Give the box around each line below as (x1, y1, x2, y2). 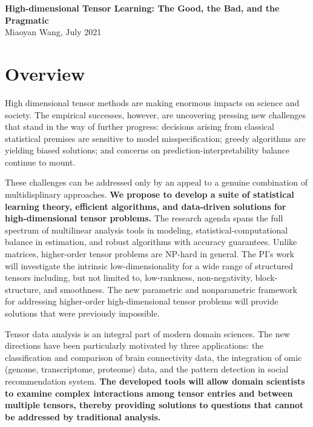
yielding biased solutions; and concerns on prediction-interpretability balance (5, 144, 290, 156)
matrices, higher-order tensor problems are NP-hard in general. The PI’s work (5, 247, 294, 260)
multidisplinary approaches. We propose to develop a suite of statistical (5, 188, 294, 201)
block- (255, 271, 278, 284)
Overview (5, 61, 85, 86)
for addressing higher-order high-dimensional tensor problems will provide (5, 295, 278, 308)
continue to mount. (5, 155, 76, 168)
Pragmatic (5, 13, 49, 26)
